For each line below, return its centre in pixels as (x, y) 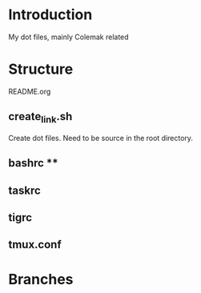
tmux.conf (35, 245)
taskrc (25, 190)
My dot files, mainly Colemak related (69, 37)
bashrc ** (33, 163)
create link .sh (40, 118)
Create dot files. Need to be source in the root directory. (101, 138)
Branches (41, 279)
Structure (41, 69)
